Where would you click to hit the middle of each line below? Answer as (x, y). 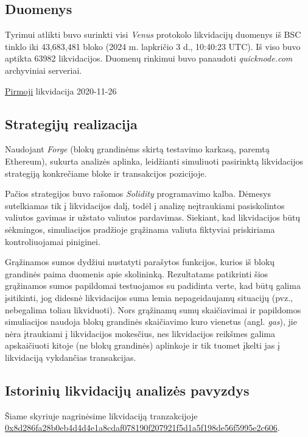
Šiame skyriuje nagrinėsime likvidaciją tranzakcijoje (101, 415)
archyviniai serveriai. (44, 70)
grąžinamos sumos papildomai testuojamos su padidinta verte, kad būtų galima (153, 286)
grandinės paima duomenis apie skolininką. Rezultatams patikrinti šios (137, 273)
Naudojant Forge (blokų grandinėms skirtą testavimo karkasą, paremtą (137, 149)
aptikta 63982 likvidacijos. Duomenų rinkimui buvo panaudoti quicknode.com (149, 58)
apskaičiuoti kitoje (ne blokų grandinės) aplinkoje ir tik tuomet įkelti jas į (142, 345)
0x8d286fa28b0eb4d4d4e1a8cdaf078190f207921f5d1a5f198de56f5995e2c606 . (142, 428)
